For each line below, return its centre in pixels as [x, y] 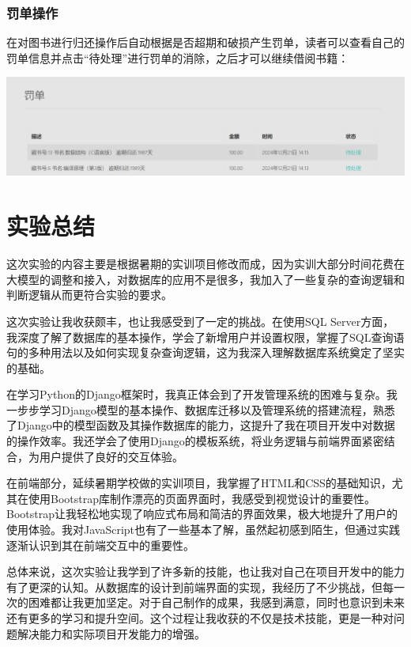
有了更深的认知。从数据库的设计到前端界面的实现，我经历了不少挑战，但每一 [205, 586]
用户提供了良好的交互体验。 [111, 456]
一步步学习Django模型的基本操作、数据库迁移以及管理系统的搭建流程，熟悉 [201, 409]
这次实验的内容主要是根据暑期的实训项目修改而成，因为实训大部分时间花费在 [205, 264]
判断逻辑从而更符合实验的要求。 [89, 295]
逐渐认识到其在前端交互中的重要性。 [100, 545]
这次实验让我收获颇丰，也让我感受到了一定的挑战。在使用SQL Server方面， [200, 321]
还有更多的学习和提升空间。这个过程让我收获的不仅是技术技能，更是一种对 [200, 618]
